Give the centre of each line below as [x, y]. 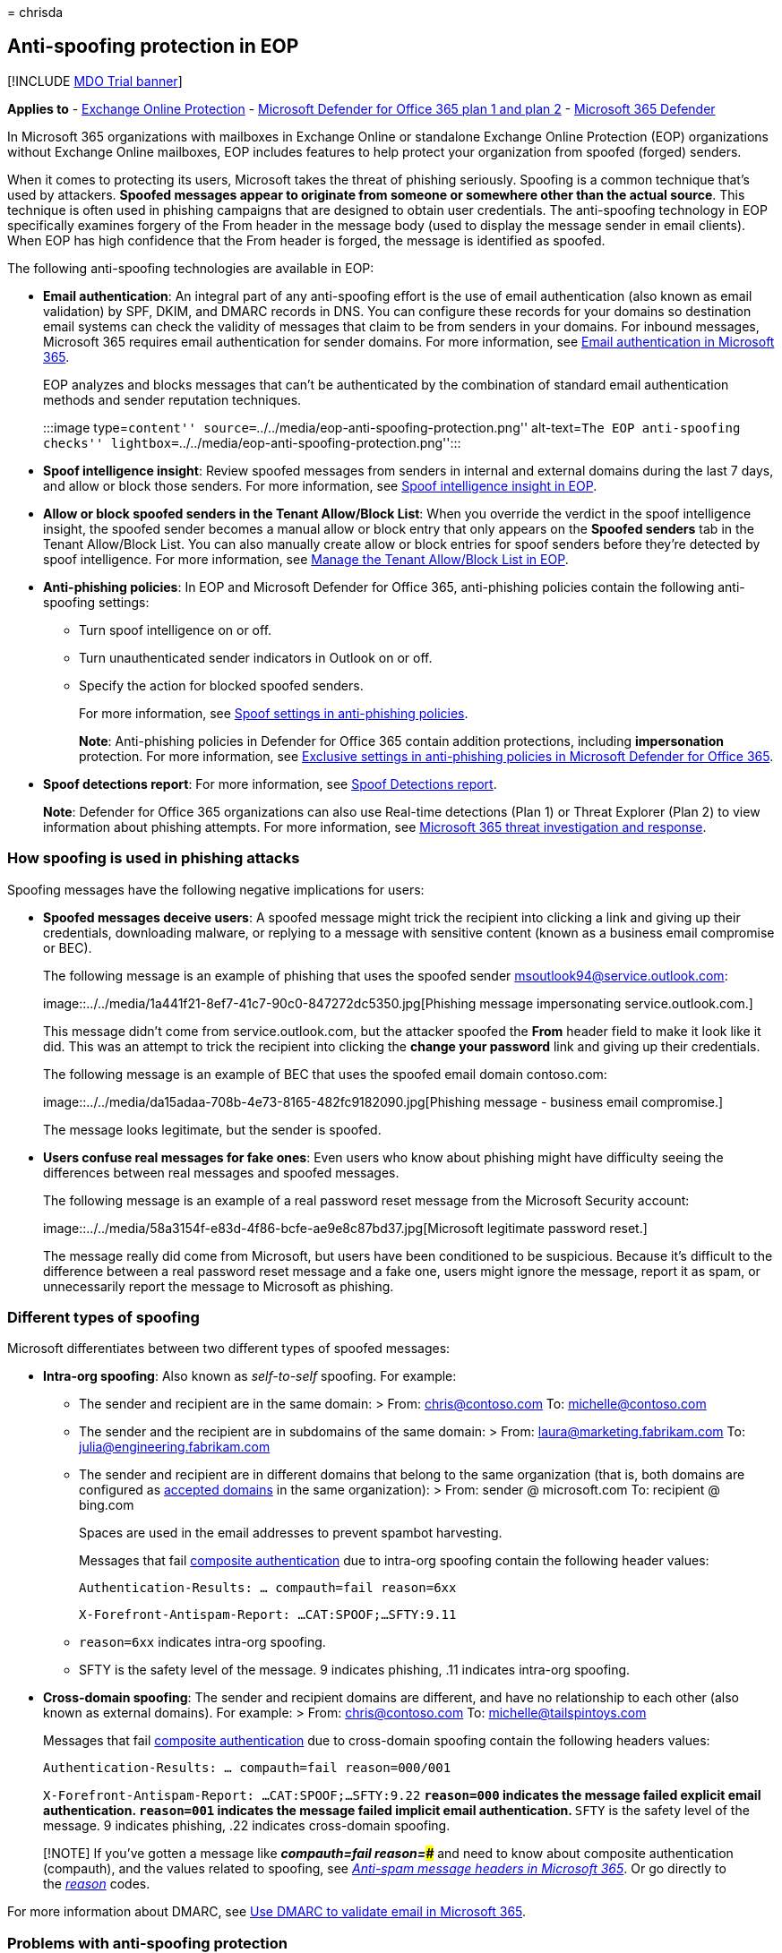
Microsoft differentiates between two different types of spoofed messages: [229, 1349]
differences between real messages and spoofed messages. [221, 1172]
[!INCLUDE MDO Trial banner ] [95, 81]
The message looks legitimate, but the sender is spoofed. [212, 1129]
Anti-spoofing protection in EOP [153, 47]
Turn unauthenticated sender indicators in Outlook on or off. [256, 657]
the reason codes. [97, 1884]
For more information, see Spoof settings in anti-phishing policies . [274, 713]
